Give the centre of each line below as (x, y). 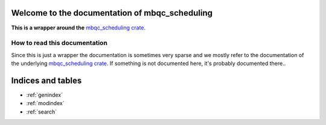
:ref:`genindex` (45, 95)
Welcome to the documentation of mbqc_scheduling (112, 13)
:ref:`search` (42, 112)
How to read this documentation (59, 43)
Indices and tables (46, 80)
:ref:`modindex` (45, 103)
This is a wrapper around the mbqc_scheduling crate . (78, 28)
